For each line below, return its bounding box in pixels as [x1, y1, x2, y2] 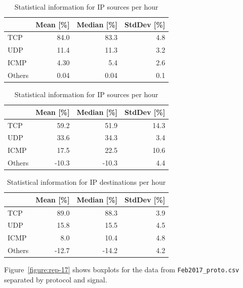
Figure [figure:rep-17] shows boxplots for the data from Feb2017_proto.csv [4, 264, 239, 275]
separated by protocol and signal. [4, 274, 107, 284]
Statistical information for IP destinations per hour [7, 177, 166, 187]
